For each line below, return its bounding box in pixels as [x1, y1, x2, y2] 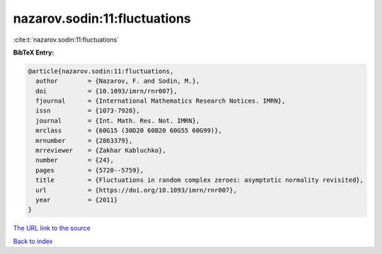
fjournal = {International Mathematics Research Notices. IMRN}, [35, 97, 286, 105]
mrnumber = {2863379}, [35, 137, 133, 144]
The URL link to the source [13, 224, 91, 233]
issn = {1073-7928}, [35, 107, 141, 115]
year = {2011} [35, 196, 118, 204]
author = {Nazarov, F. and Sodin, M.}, [35, 77, 200, 85]
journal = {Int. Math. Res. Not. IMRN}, [35, 117, 200, 125]
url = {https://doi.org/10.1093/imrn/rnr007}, [35, 186, 237, 194]
